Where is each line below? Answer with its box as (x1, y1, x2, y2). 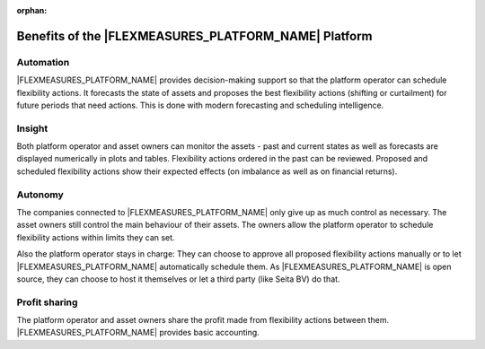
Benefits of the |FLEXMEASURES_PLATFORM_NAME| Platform (16, 28, 373, 44)
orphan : (16, 5, 48, 15)
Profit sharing (16, 296, 78, 309)
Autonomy (16, 188, 64, 201)
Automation (16, 56, 70, 68)
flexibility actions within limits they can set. (16, 231, 175, 242)
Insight (16, 122, 48, 135)
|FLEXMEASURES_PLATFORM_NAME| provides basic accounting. (16, 327, 260, 338)
